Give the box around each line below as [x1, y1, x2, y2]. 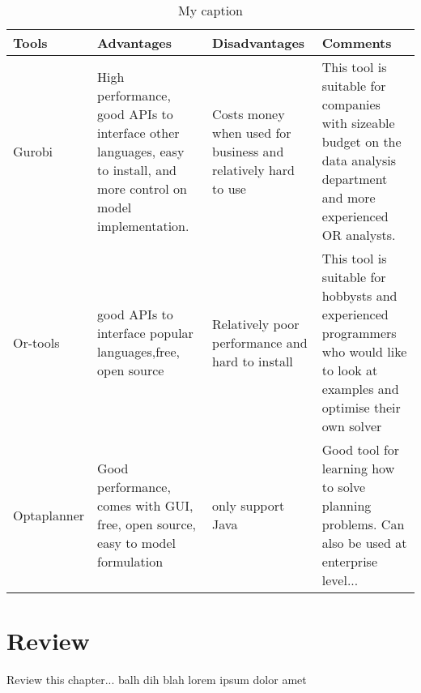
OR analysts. [321, 225, 396, 244]
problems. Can [321, 515, 405, 533]
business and [212, 141, 284, 160]
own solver [321, 417, 382, 435]
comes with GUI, [97, 496, 193, 515]
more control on [97, 178, 187, 198]
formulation [97, 552, 164, 571]
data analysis [321, 151, 397, 169]
